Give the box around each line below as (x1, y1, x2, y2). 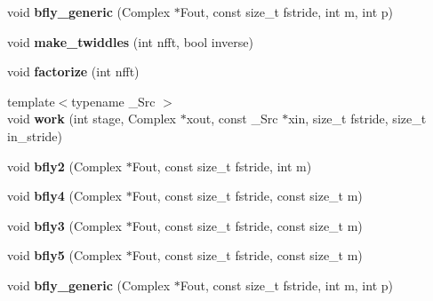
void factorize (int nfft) (7, 62, 140, 81)
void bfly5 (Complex (7, 246, 122, 265)
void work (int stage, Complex (7, 109, 177, 128)
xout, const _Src (186, 109, 278, 128)
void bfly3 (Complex (7, 216, 122, 234)
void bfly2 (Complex (7, 156, 122, 175)
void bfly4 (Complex (7, 186, 122, 205)
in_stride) (7, 126, 62, 145)
